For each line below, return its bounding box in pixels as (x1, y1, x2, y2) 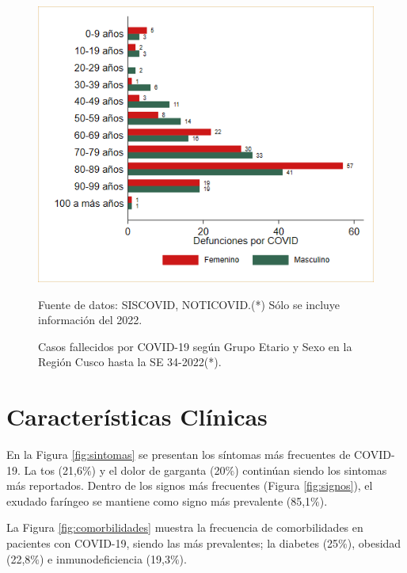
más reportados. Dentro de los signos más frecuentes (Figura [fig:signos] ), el (6, 477, 373, 494)
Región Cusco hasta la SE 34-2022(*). (38, 353, 222, 370)
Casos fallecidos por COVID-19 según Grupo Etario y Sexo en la (38, 338, 352, 354)
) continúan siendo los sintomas (234, 461, 387, 478)
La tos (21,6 (24, 461, 82, 478)
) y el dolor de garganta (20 (91, 461, 226, 478)
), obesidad (347, 535, 401, 552)
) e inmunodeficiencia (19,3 (40, 550, 170, 567)
